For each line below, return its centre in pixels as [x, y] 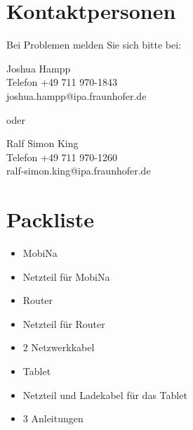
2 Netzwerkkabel [59, 347]
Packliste [51, 219]
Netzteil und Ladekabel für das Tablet [105, 394]
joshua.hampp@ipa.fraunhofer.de [76, 95]
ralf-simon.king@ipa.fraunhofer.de [79, 171]
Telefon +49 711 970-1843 [62, 82]
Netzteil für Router [64, 323]
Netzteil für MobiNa [66, 276]
